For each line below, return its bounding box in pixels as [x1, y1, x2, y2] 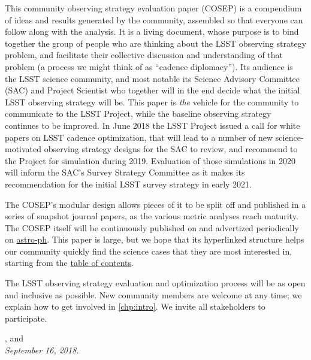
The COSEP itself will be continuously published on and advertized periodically [5, 221, 299, 234]
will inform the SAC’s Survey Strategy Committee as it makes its [5, 166, 245, 179]
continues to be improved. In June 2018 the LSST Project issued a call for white [5, 119, 300, 131]
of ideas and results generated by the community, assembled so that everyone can [5, 13, 303, 26]
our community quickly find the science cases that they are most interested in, [5, 244, 292, 257]
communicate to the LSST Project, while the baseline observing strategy [5, 107, 271, 120]
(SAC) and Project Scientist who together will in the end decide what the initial [5, 84, 300, 96]
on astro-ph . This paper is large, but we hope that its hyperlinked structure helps [5, 233, 304, 246]
